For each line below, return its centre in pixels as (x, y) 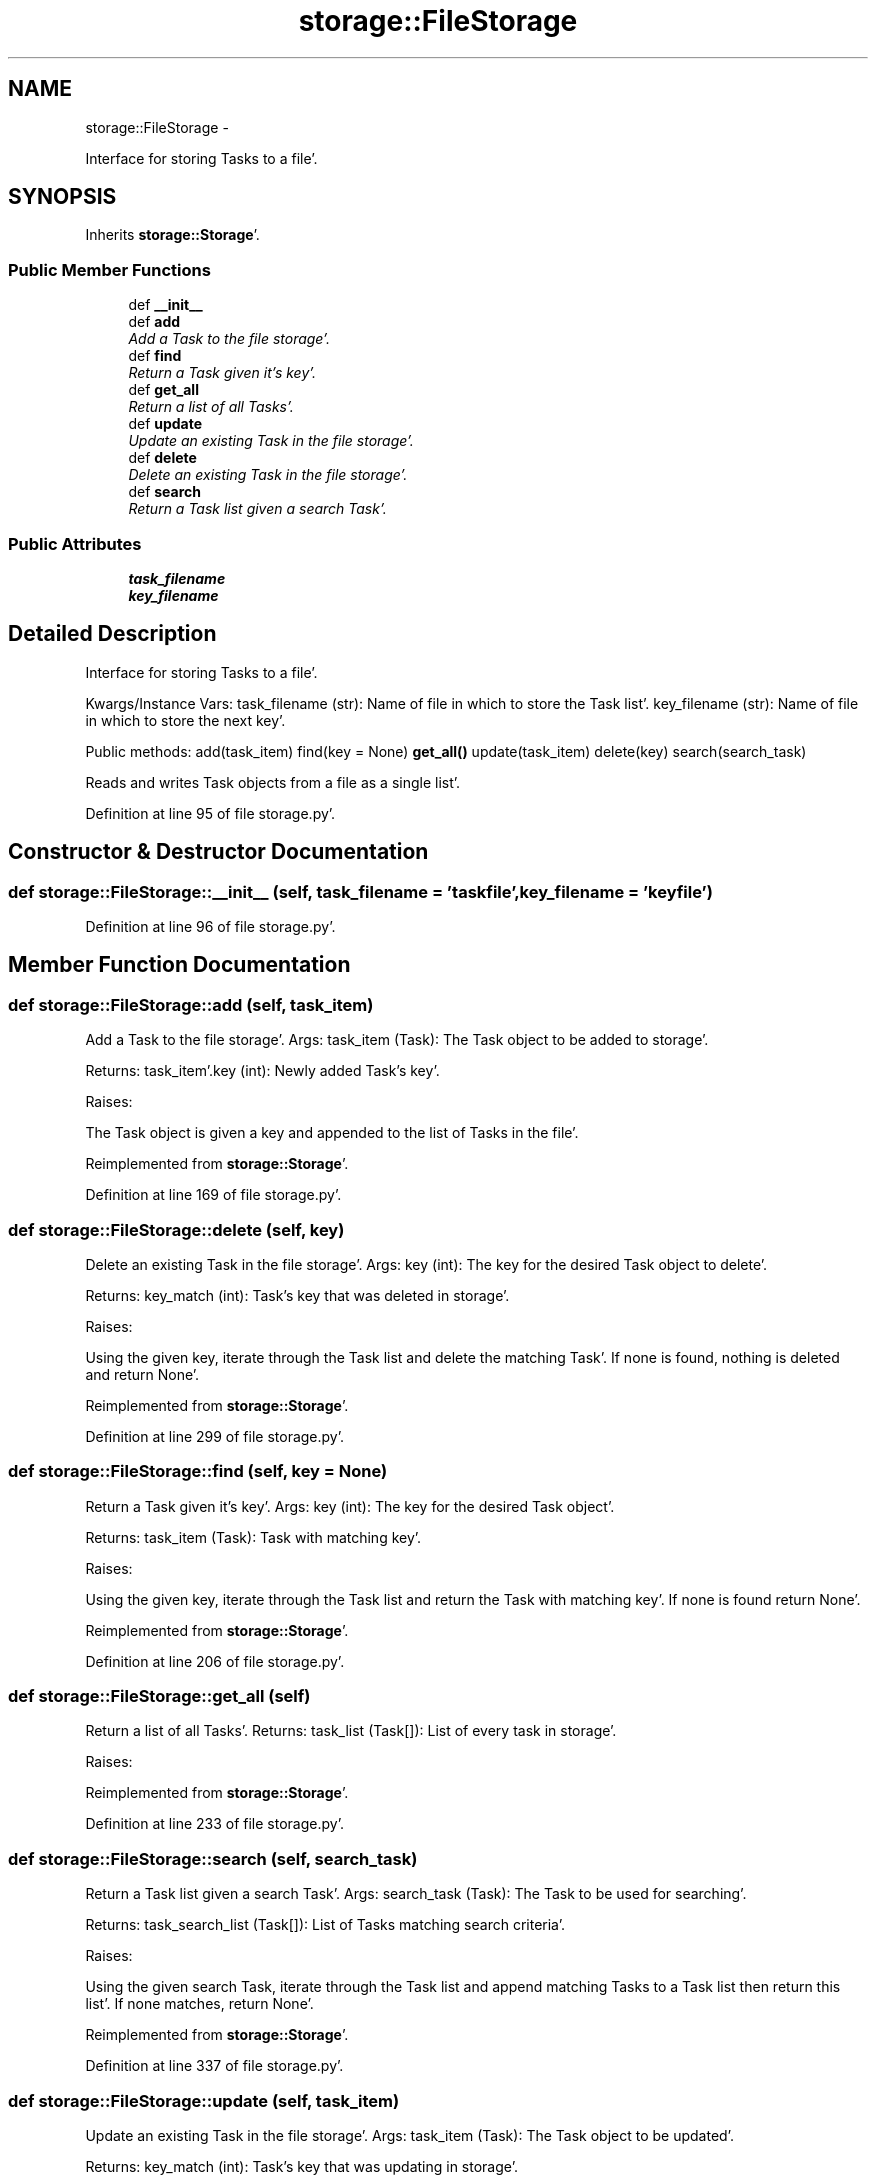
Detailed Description (112, 634)
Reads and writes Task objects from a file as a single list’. (273, 782)
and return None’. (142, 1374)
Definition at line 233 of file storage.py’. (214, 1824)
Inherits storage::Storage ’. (172, 235)
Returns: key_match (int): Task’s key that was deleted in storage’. (297, 1295)
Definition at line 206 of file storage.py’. (215, 1661)
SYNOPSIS (62, 197)
